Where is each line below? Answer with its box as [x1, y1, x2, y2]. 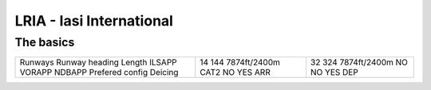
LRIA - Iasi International [14, 12, 173, 29]
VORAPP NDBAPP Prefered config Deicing [19, 67, 179, 78]
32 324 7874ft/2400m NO [310, 57, 409, 68]
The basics [14, 35, 75, 49]
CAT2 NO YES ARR [200, 67, 271, 78]
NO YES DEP [310, 67, 358, 78]
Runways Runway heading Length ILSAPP [19, 57, 177, 68]
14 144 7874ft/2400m [200, 57, 281, 68]
